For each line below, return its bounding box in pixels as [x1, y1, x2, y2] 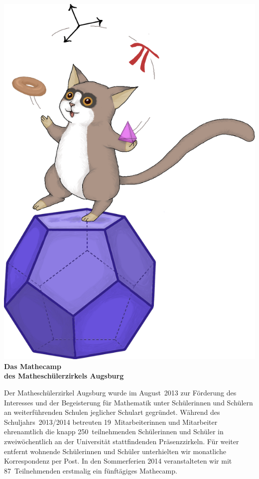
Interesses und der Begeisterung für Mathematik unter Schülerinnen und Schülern [4, 397, 253, 407]
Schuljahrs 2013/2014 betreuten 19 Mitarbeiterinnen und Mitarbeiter [4, 416, 218, 427]
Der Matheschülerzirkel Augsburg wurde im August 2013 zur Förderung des [4, 387, 237, 398]
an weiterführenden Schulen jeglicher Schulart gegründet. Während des [4, 407, 220, 417]
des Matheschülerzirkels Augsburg [4, 371, 124, 381]
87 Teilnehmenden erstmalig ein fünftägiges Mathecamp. [4, 465, 177, 476]
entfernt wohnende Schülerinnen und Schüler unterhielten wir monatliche [4, 446, 226, 456]
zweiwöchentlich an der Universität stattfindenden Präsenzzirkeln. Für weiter [4, 436, 239, 447]
